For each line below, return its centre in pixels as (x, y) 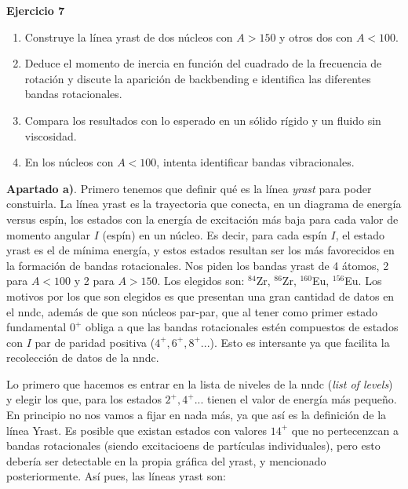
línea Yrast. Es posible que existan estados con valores (137, 430)
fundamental (36, 327)
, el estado (360, 234)
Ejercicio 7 (36, 10)
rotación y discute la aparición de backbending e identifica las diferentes (198, 78)
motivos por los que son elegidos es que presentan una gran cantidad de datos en (200, 296)
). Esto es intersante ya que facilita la (300, 342)
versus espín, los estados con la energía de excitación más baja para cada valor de (202, 219)
